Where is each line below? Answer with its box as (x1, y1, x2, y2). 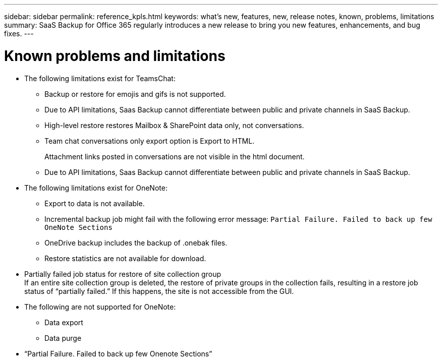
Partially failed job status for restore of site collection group (24, 269, 221, 278)
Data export (44, 318, 83, 327)
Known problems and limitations (4, 47, 226, 65)
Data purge (44, 333, 82, 342)
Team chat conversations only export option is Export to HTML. (44, 136, 255, 145)
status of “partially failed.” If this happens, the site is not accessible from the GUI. (24, 286, 294, 295)
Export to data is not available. (44, 199, 145, 208)
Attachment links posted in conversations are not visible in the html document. (44, 152, 305, 161)
